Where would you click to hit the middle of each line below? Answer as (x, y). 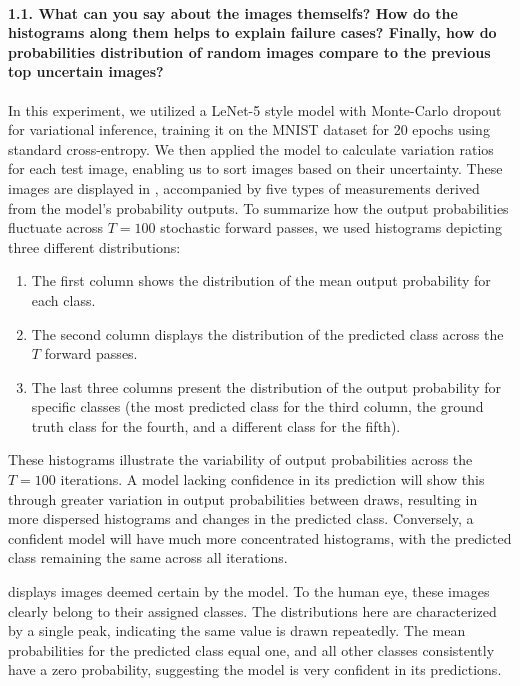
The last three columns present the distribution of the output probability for (266, 386)
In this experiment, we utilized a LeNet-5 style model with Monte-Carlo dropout (255, 109)
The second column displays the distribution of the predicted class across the (267, 333)
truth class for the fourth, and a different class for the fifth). (216, 425)
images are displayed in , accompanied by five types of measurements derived (244, 187)
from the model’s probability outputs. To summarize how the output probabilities (258, 207)
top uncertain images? (86, 71)
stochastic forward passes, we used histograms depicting (331, 227)
